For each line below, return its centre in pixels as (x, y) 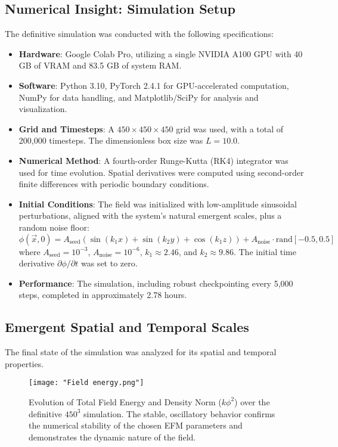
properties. (24, 363)
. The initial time (265, 251)
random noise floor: (54, 227)
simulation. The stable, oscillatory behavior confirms (179, 413)
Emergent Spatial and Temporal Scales (127, 327)
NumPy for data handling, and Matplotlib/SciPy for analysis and (139, 97)
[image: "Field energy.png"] (86, 383)
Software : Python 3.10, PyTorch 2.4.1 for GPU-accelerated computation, (154, 85)
